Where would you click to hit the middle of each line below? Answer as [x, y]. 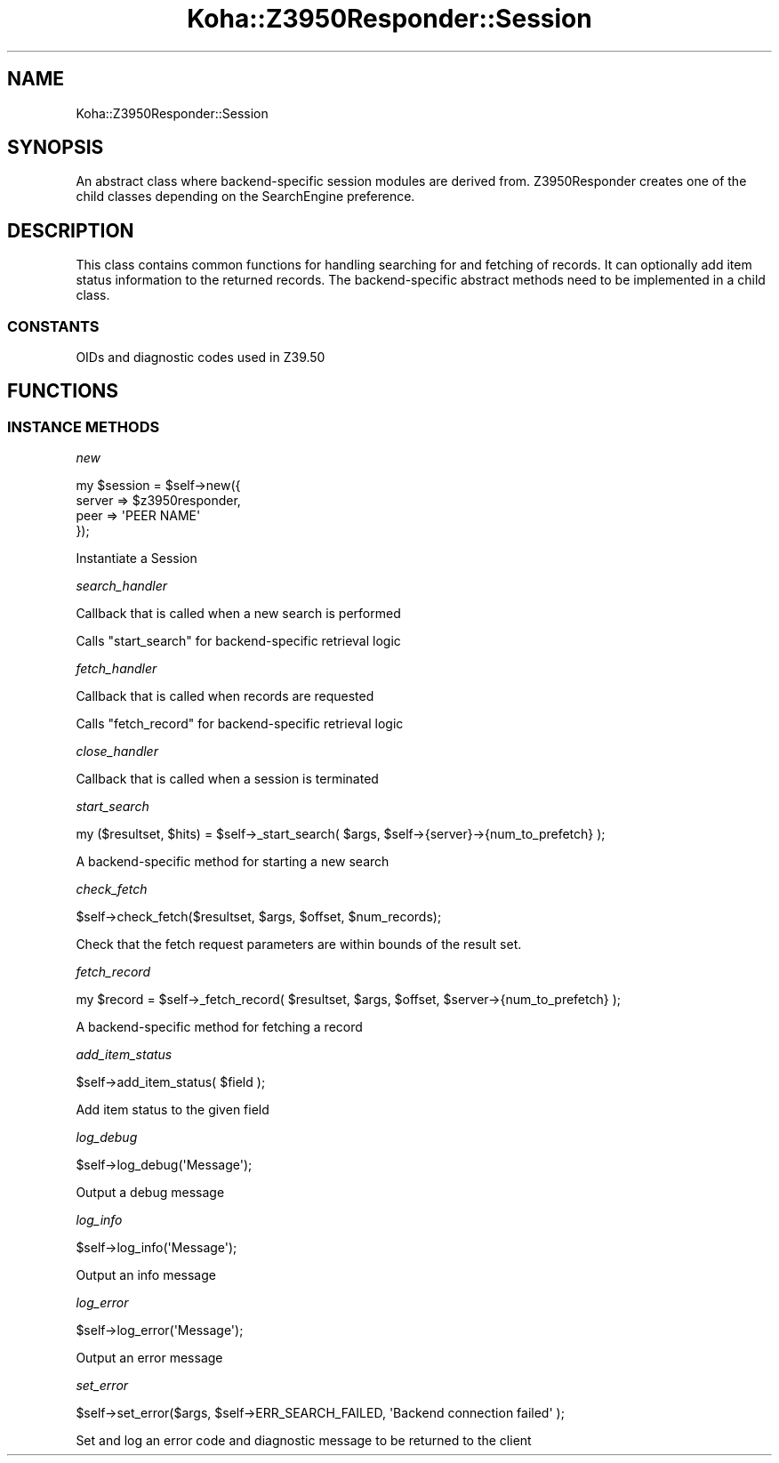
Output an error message [149, 1358]
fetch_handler [116, 669]
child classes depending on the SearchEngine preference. [245, 197]
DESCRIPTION [71, 230]
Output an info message [146, 1275]
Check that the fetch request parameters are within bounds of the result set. [299, 945]
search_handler [122, 586]
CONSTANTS [53, 326]
